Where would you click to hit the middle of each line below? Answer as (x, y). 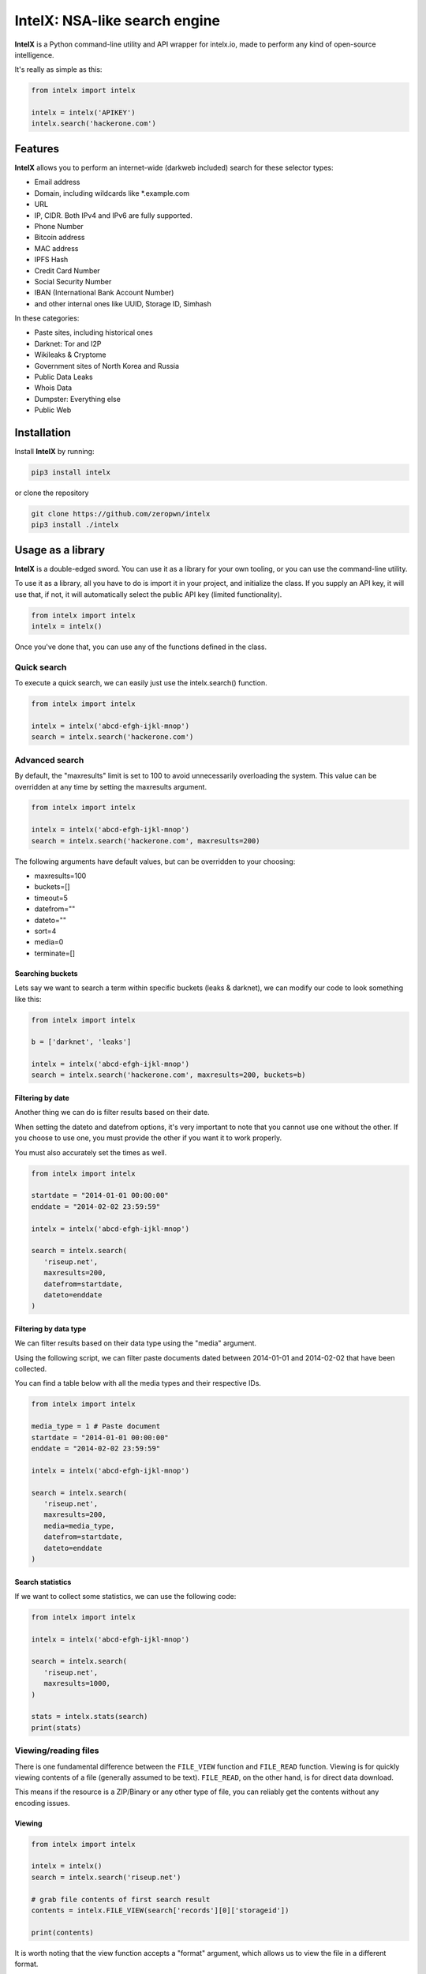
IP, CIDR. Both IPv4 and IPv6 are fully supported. (113, 215)
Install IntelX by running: (54, 452)
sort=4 (45, 931)
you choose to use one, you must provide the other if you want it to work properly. (148, 1138)
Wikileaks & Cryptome (70, 355)
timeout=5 (51, 898)
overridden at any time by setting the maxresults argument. (111, 786)
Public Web (53, 410)
